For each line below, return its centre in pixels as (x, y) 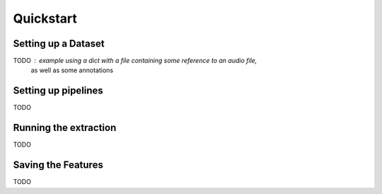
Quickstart (45, 18)
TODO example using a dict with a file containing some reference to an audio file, (135, 61)
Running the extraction (65, 128)
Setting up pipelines (58, 91)
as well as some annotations (72, 70)
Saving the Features (58, 165)
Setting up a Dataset (59, 44)
